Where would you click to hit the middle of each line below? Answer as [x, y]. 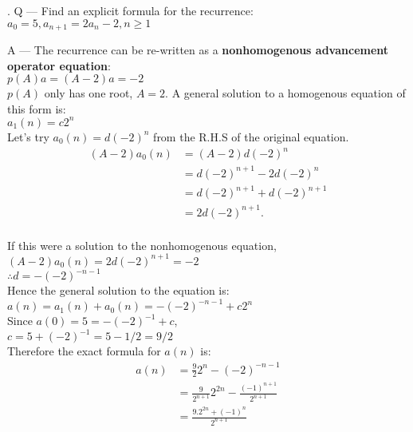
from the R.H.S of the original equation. [251, 136]
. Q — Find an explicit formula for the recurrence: [130, 10]
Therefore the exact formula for [84, 351]
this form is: [37, 108]
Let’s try [28, 136]
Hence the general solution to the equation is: [118, 290]
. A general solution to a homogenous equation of [285, 93]
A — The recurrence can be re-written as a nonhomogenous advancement [198, 50]
